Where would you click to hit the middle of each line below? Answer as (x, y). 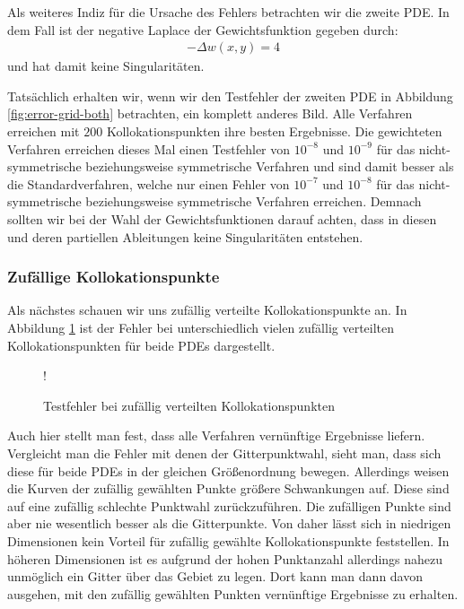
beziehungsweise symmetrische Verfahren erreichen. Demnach (254, 201)
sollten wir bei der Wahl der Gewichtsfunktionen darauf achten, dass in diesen (222, 218)
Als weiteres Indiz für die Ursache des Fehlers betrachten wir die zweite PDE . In (228, 12)
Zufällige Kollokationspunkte (114, 277)
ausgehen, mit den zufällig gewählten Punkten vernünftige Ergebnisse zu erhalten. (233, 593)
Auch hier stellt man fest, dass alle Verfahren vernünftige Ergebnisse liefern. (216, 435)
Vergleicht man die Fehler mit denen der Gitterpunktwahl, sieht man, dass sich (224, 452)
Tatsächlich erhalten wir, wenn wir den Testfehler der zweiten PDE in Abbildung (230, 96)
